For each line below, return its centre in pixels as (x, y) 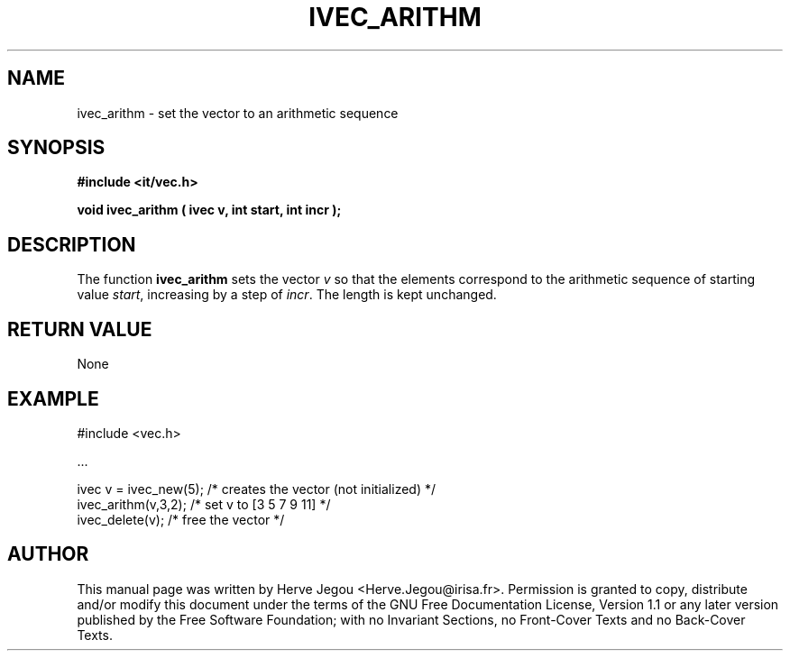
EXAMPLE (53, 398)
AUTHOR (48, 554)
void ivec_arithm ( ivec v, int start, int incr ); (209, 210)
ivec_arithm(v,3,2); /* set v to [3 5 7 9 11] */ (204, 504)
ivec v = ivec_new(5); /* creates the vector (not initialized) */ (257, 489)
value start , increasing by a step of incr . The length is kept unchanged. (287, 295)
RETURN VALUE (80, 329)
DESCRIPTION (72, 244)
